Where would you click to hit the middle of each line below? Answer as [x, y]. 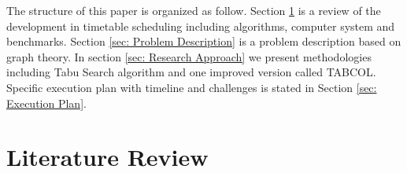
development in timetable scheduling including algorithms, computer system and [201, 26]
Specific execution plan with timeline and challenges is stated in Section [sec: [192, 87]
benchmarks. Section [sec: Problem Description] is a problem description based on [204, 41]
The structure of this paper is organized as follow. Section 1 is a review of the [194, 10]
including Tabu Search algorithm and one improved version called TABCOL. [191, 72]
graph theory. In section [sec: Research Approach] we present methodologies [189, 56]
